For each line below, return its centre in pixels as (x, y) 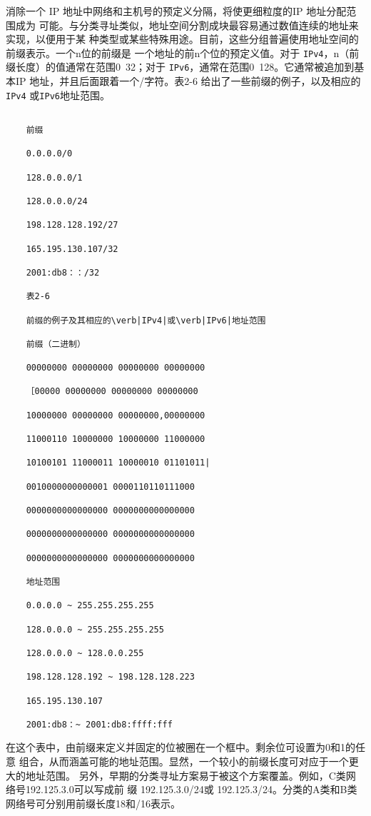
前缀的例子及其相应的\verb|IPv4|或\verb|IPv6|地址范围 (146, 320)
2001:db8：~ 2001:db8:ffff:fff (99, 724)
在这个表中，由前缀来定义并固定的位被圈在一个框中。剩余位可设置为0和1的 (181, 747)
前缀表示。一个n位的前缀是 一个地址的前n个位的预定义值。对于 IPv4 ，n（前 (183, 52)
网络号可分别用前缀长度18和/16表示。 (93, 803)
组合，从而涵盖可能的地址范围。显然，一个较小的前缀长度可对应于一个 (184, 761)
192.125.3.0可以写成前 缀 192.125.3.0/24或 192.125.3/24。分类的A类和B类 (191, 789)
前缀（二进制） (56, 344)
